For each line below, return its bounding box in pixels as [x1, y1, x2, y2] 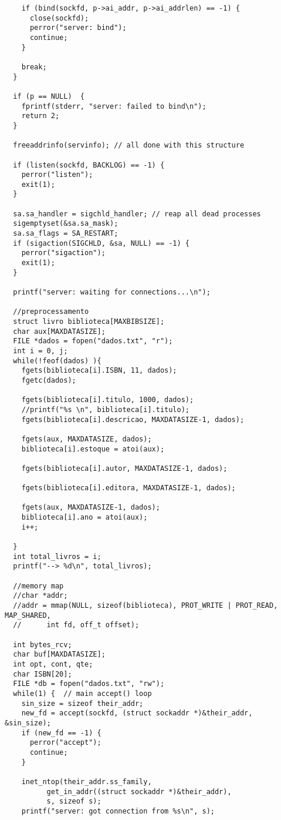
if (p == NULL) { [13, 92, 85, 101]
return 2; [21, 112, 60, 121]
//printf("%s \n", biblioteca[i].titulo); [21, 405, 189, 414]
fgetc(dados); [21, 376, 76, 384]
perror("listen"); [21, 170, 93, 179]
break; [21, 62, 47, 71]
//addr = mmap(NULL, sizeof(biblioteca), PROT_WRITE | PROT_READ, [13, 601, 278, 610]
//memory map [13, 581, 64, 590]
